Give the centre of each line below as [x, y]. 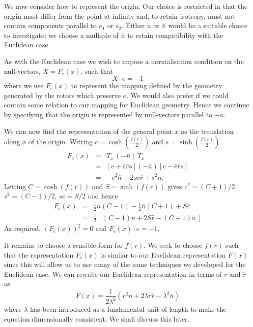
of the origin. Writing [61, 142]
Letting [15, 186]
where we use [24, 85]
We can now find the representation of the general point [88, 131]
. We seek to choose [173, 245]
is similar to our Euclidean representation [163, 254]
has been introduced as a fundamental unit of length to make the [128, 309]
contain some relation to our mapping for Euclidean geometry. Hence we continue [126, 105]
